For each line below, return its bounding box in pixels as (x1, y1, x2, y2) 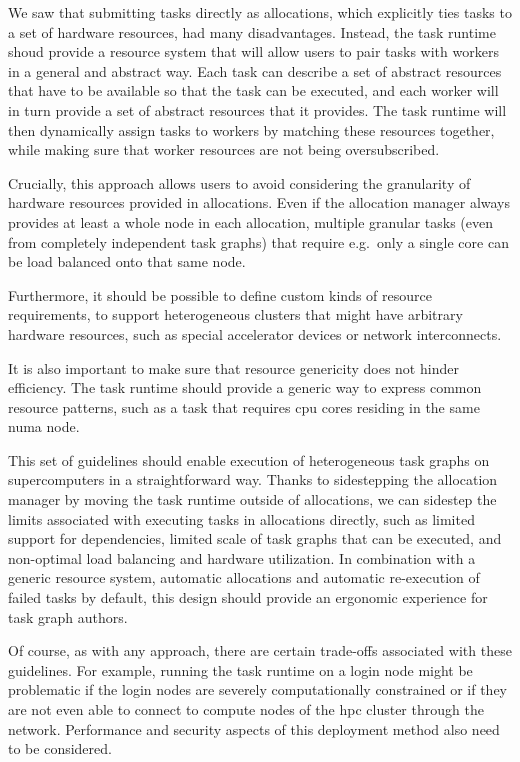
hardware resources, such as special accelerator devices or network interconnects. (8, 323, 502, 344)
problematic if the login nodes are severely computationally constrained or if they (8, 679, 507, 700)
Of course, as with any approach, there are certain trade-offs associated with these (8, 640, 512, 661)
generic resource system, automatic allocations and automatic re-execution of (8, 567, 480, 588)
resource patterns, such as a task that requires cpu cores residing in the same (8, 396, 480, 417)
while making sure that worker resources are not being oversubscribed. (8, 139, 440, 160)
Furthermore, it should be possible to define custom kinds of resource (8, 284, 432, 305)
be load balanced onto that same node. (8, 251, 246, 272)
